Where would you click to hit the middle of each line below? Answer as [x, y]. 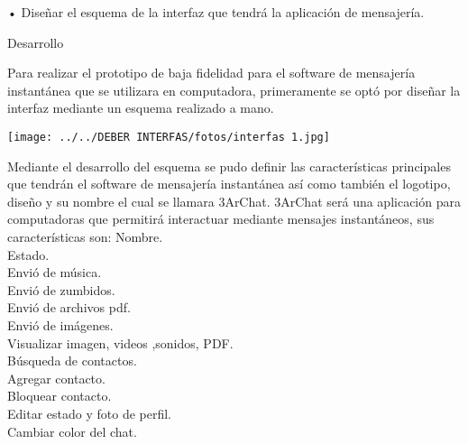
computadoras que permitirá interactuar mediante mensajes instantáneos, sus [221, 219]
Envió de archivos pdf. [69, 307]
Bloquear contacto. [60, 396]
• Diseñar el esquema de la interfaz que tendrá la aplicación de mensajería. [216, 12]
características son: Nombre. [85, 236]
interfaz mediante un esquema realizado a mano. [141, 108]
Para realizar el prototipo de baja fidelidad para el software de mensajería [211, 73]
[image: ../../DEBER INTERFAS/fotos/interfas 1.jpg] [169, 137]
